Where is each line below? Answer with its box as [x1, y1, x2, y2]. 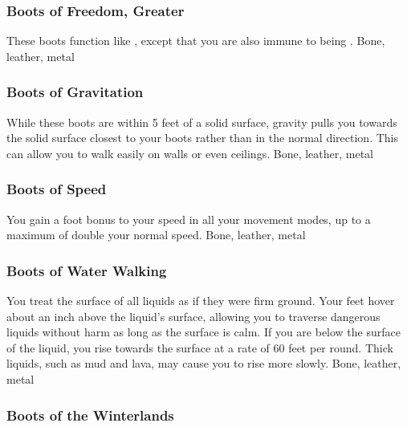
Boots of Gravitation [6, 82, 144, 102]
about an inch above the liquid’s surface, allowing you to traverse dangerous [6, 307, 381, 324]
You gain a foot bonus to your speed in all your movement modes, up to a [6, 210, 371, 227]
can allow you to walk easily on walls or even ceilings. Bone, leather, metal [6, 144, 374, 161]
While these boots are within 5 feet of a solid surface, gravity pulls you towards [6, 113, 397, 130]
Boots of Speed [6, 179, 107, 199]
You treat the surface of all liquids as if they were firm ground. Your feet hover [6, 292, 395, 309]
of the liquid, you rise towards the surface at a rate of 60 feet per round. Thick [6, 339, 393, 356]
